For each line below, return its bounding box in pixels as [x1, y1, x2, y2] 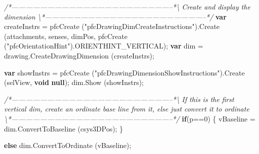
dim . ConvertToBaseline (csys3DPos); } [4, 123, 123, 133]
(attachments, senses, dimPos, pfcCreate [4, 30, 128, 41]
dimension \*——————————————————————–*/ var [4, 11, 227, 21]
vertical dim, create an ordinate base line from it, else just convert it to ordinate [4, 103, 249, 114]
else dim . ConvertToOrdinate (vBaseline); [4, 140, 131, 150]
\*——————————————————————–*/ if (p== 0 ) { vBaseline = [4, 113, 255, 123]
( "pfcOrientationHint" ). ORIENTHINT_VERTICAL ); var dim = [4, 40, 203, 51]
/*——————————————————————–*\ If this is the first [4, 93, 234, 104]
